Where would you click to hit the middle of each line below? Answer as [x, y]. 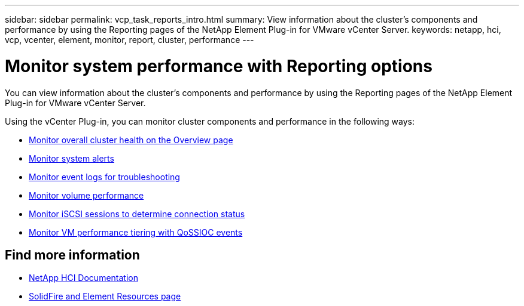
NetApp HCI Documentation [83, 278]
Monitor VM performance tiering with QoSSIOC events [136, 232]
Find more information [72, 255]
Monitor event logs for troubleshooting [104, 177]
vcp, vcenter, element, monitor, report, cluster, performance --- [130, 40]
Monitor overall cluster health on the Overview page [131, 140]
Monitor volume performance [86, 195]
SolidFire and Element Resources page [105, 296]
